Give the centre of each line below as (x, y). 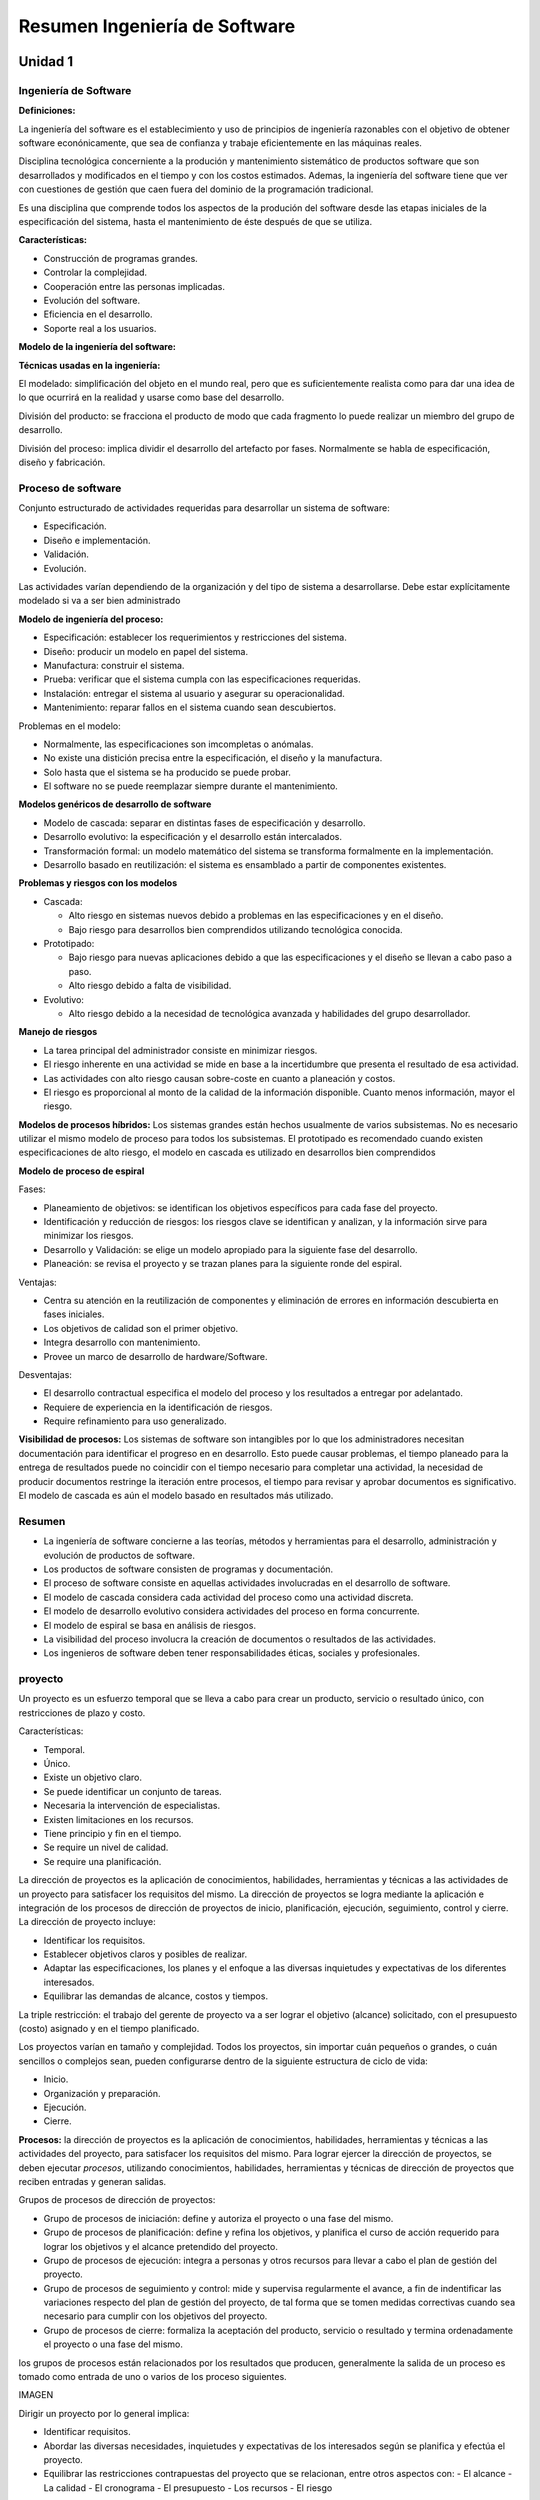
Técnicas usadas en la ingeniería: (89, 365)
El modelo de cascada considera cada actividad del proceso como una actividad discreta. (228, 1597)
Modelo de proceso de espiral (81, 1171)
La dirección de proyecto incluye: (87, 1922)
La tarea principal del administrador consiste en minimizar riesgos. (180, 1050)
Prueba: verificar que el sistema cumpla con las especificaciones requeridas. (202, 679)
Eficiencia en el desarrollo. (98, 314)
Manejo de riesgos (58, 1032)
